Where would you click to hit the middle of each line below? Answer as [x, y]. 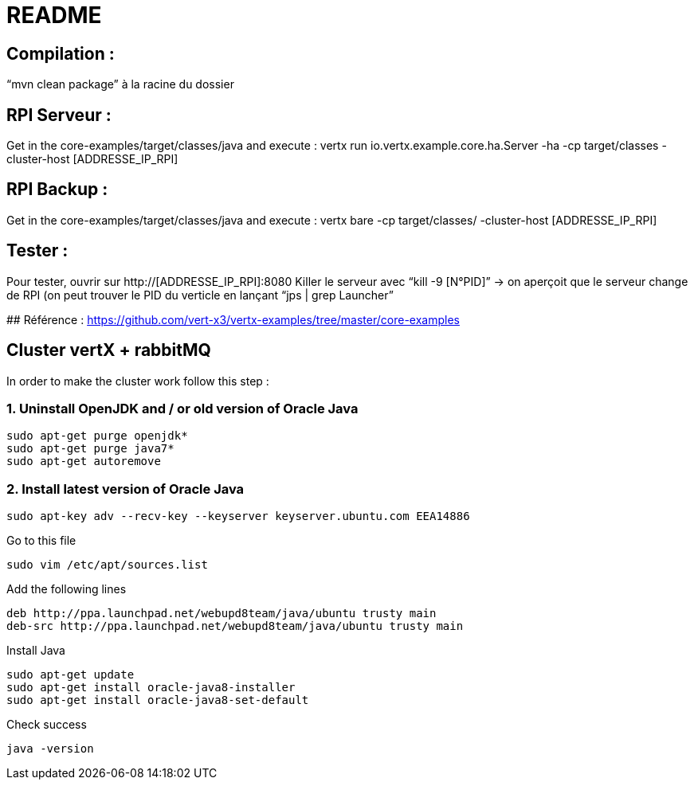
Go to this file [41, 541]
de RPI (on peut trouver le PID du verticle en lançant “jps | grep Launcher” [200, 295]
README [54, 15]
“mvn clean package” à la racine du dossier [120, 84]
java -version [50, 749]
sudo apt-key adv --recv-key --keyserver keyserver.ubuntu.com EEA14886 [238, 516]
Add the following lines [67, 589]
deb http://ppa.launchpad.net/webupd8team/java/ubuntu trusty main [222, 614]
